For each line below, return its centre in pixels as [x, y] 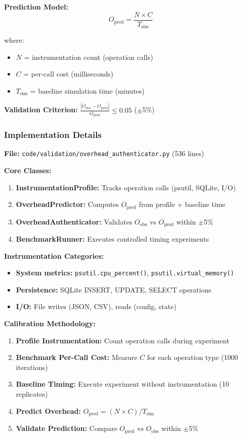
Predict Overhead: [48, 411]
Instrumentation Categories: [54, 255]
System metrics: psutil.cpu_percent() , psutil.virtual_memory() [125, 273]
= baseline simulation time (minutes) [88, 90]
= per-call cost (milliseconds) [68, 74]
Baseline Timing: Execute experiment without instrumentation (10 [123, 384]
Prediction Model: [36, 7]
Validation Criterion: [41, 109]
